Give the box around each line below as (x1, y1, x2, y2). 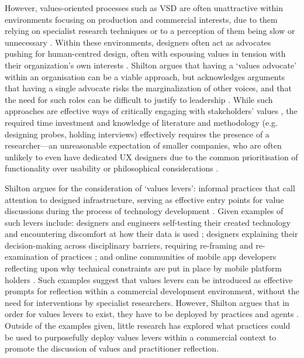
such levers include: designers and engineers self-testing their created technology (5, 216, 291, 228)
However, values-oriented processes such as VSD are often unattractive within (5, 2, 284, 13)
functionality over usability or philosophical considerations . (5, 162, 219, 174)
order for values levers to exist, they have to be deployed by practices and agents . (5, 308, 299, 320)
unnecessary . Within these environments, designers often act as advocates (5, 36, 271, 48)
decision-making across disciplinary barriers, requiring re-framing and (5, 239, 253, 251)
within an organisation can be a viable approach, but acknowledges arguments (5, 70, 285, 82)
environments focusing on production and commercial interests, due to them (5, 13, 278, 25)
